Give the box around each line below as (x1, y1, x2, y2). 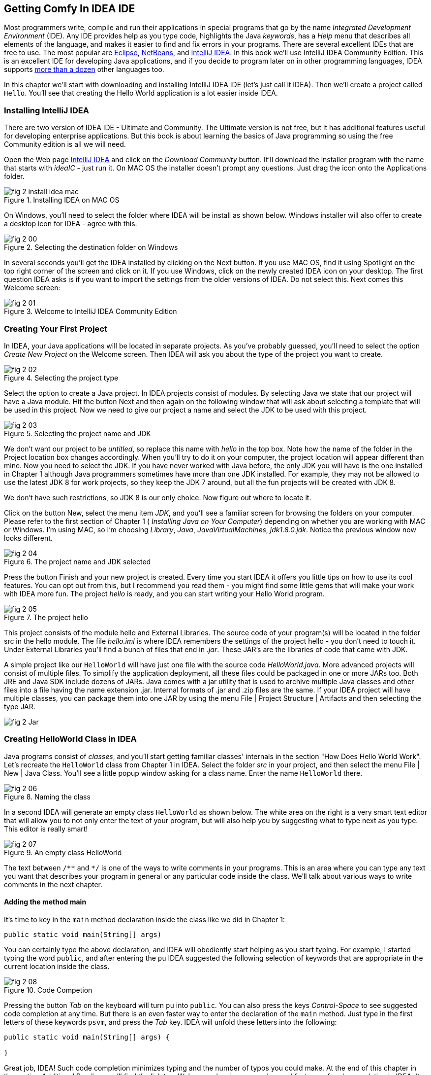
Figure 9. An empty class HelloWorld (4, 848, 122, 857)
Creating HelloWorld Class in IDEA (4, 734, 137, 744)
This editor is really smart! (4, 824, 88, 833)
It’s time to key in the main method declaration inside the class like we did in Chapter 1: (4, 915, 285, 924)
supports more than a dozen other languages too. (4, 65, 164, 74)
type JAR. (4, 702, 35, 711)
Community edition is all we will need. (4, 140, 126, 149)
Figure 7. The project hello (4, 613, 88, 622)
